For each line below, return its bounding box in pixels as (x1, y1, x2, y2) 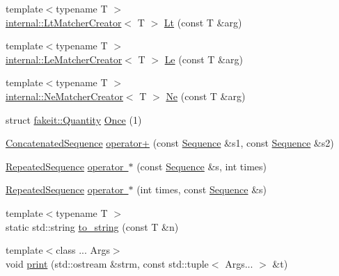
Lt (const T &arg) (164, 15, 242, 29)
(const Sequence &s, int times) (136, 159, 267, 173)
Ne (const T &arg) (166, 88, 246, 103)
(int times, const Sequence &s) (136, 182, 267, 197)
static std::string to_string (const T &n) (6, 219, 179, 234)
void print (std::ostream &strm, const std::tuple (6, 256, 209, 270)
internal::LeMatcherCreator (6, 51, 123, 66)
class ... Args (56, 243, 110, 257)
